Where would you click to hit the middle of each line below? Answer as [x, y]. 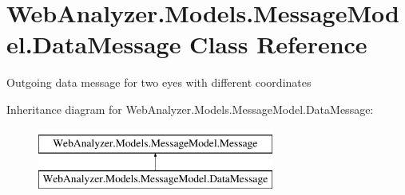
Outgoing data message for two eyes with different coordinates [159, 82]
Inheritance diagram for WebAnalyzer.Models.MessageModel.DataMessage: [190, 109]
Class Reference [278, 44]
